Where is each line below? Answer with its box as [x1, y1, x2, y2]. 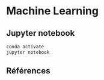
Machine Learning [6, 4, 99, 18]
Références [6, 66, 50, 76]
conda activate [6, 44, 44, 50]
